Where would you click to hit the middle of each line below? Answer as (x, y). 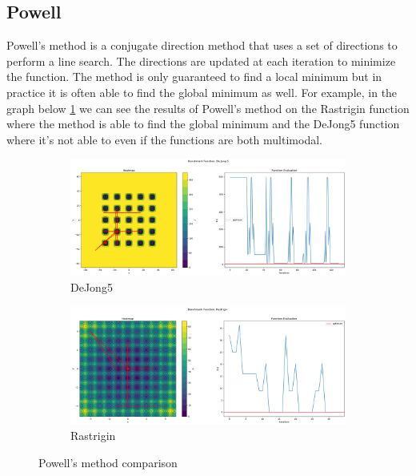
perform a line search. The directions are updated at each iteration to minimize (201, 61)
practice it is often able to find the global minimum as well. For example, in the (202, 92)
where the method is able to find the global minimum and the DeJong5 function (203, 124)
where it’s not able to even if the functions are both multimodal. (164, 139)
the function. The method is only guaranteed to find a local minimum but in (194, 77)
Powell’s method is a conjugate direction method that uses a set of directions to (202, 45)
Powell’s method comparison (108, 462)
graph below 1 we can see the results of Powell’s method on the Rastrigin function (208, 108)
